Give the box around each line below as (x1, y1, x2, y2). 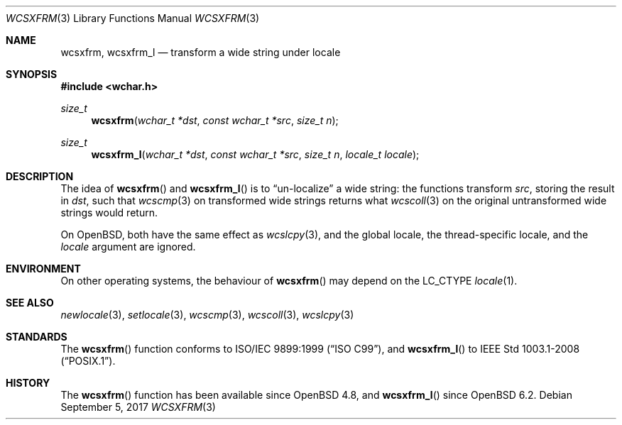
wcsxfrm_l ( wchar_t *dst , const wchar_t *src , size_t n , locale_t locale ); (91, 148, 420, 160)
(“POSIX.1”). (60, 355, 116, 367)
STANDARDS (6, 331, 67, 343)
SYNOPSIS (6, 68, 58, 80)
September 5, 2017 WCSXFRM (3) (60, 401, 216, 413)
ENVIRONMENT (6, 263, 81, 275)
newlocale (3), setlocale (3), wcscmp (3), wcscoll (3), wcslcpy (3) (60, 309, 354, 321)
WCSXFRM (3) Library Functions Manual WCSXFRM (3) (6, 12, 260, 24)
